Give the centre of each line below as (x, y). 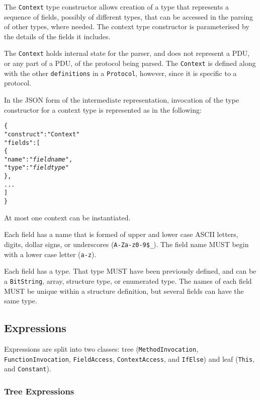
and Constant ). (28, 369)
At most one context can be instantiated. (67, 217)
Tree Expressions (39, 391)
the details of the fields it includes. (57, 36)
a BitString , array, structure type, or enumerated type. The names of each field (128, 281)
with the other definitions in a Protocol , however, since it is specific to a (120, 73)
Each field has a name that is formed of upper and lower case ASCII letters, (121, 234)
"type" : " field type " (36, 168)
